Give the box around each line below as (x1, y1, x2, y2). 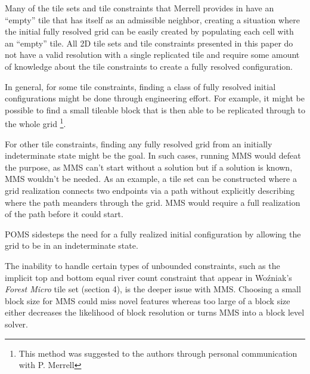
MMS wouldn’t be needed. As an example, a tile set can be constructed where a (5, 172, 297, 185)
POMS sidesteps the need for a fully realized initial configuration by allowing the (5, 227, 301, 240)
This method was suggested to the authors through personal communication (18, 347, 297, 359)
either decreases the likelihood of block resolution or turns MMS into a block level (5, 306, 305, 319)
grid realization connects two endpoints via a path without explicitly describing (5, 184, 295, 196)
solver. (5, 317, 29, 330)
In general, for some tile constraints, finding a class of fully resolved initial (5, 80, 276, 92)
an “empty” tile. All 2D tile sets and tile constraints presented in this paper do (5, 36, 293, 49)
